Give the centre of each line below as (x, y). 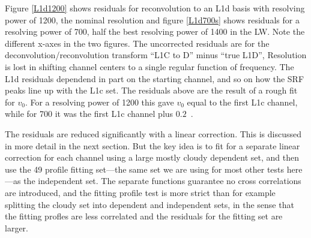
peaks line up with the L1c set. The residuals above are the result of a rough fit (151, 90)
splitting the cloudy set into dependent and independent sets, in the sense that (149, 204)
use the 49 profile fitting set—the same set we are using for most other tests (145, 169)
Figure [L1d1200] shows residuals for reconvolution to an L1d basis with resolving (155, 8)
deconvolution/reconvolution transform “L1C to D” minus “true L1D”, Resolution (156, 55)
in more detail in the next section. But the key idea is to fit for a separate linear (152, 145)
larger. (17, 228)
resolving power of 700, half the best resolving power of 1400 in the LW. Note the (155, 31)
